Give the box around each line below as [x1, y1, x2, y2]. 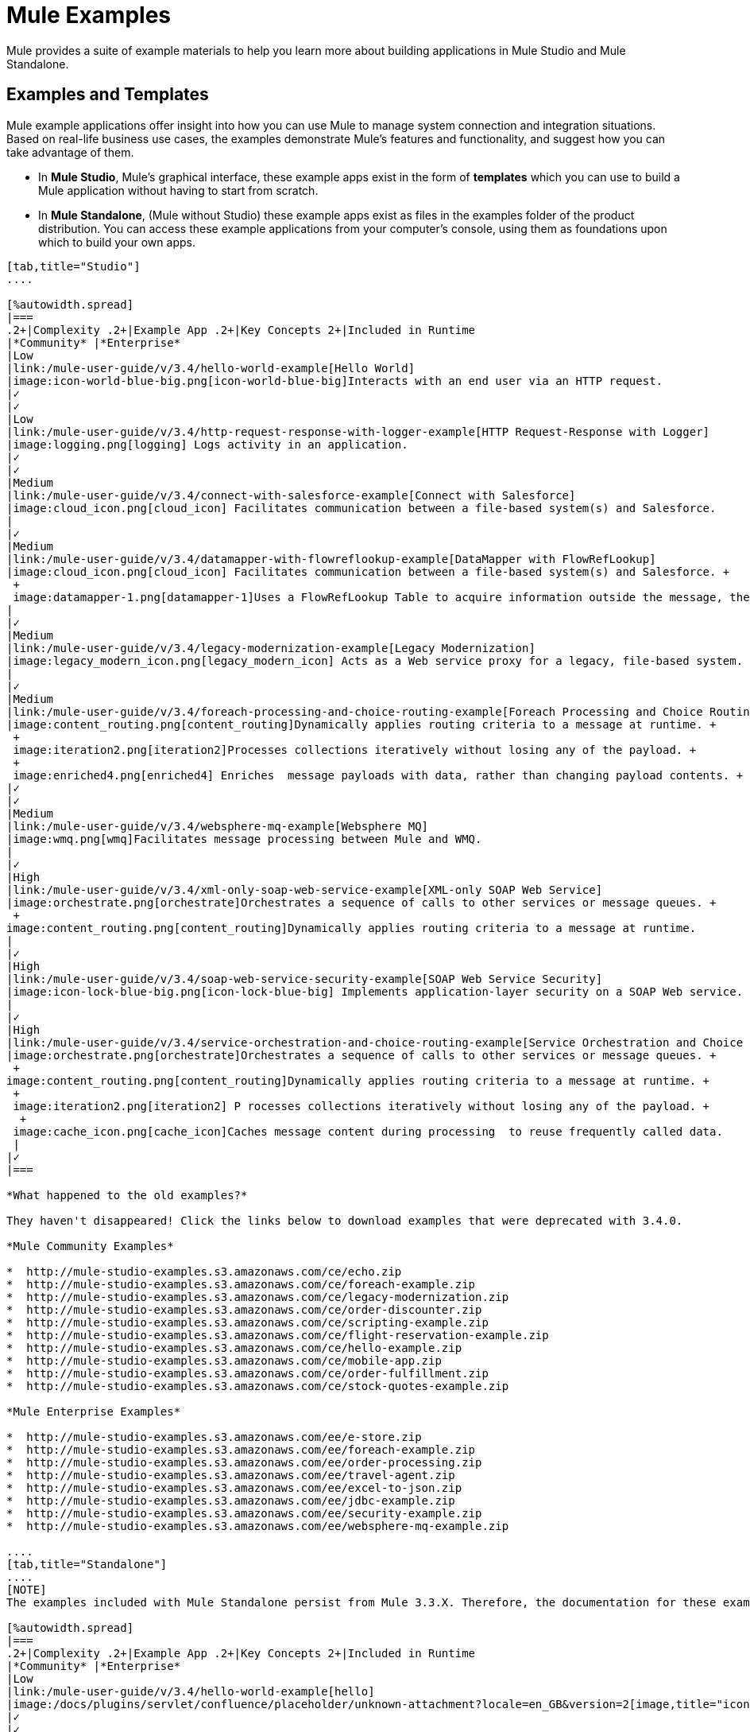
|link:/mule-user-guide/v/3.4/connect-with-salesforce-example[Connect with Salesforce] [6, 488, 576, 502]
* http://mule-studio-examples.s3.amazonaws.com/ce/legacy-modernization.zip [6, 1290, 509, 1303]
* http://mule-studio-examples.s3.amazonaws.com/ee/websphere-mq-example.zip [6, 1519, 509, 1532]
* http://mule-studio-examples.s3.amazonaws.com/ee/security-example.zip [6, 1506, 482, 1520]
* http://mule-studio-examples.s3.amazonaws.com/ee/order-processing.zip [6, 1455, 482, 1469]
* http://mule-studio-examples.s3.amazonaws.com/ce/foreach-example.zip [6, 1277, 476, 1291]
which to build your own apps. [38, 235, 195, 249]
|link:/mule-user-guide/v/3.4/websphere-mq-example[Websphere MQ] [6, 819, 429, 833]
